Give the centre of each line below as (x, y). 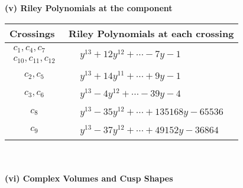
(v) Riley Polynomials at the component (89, 8)
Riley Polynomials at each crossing (151, 33)
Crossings (32, 33)
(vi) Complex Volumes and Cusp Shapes (89, 178)
